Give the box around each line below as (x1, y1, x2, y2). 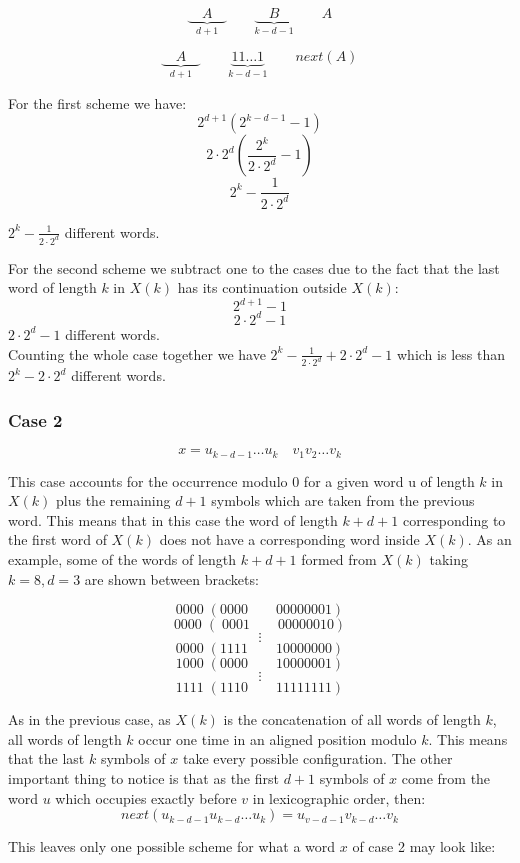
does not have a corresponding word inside (159, 529, 420, 550)
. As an (467, 529, 512, 550)
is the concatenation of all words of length (223, 709, 481, 730)
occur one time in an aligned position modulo (138, 728, 417, 749)
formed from (301, 549, 377, 570)
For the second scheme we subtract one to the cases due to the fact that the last (8, 257, 500, 278)
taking (429, 549, 468, 570)
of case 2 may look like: (352, 836, 496, 857)
